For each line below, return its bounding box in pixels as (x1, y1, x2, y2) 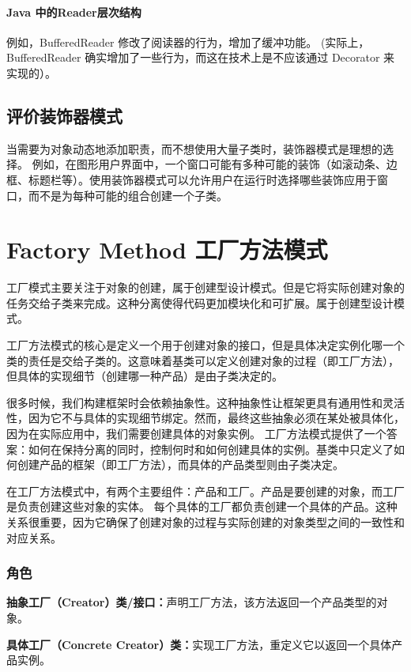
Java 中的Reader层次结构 (6, 3, 141, 20)
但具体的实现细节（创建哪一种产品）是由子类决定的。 (6, 368, 283, 384)
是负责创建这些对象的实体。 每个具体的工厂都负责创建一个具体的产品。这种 (6, 498, 398, 515)
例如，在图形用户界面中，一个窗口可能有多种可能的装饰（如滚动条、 (32, 156, 386, 172)
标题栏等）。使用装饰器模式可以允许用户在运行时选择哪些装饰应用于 (28, 171, 377, 187)
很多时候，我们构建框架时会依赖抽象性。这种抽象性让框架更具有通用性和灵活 (6, 394, 405, 410)
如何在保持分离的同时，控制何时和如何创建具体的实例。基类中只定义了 (28, 440, 394, 457)
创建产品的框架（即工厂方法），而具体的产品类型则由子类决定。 (17, 456, 344, 473)
